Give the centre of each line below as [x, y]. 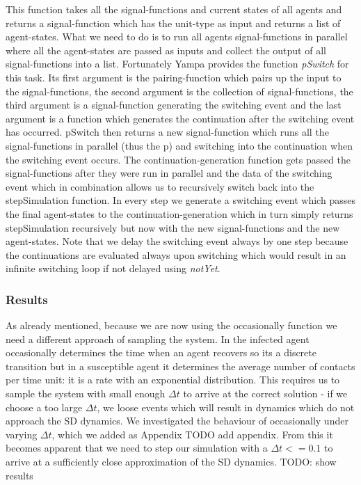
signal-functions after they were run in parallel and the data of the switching [169, 173]
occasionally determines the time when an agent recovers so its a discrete [161, 352]
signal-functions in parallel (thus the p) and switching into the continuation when [179, 145]
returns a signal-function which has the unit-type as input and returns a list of [173, 23]
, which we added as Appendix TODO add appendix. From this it [192, 434]
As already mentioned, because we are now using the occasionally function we [171, 325]
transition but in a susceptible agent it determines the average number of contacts [180, 366]
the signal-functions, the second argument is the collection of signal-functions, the [179, 91]
